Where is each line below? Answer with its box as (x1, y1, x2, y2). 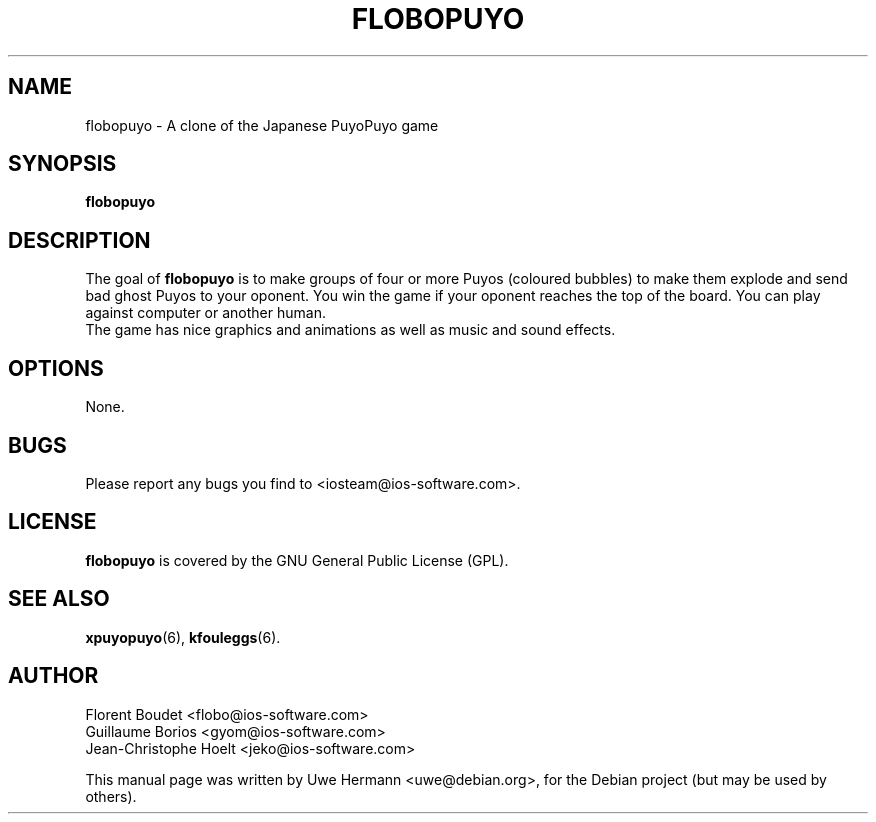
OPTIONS (8, 355, 104, 381)
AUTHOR (8, 663, 99, 689)
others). (85, 787, 137, 805)
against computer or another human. (85, 304, 326, 322)
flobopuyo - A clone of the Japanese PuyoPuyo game (85, 116, 439, 134)
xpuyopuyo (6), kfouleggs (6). (85, 628, 281, 646)
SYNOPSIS (8, 151, 117, 177)
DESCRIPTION (8, 227, 151, 253)
